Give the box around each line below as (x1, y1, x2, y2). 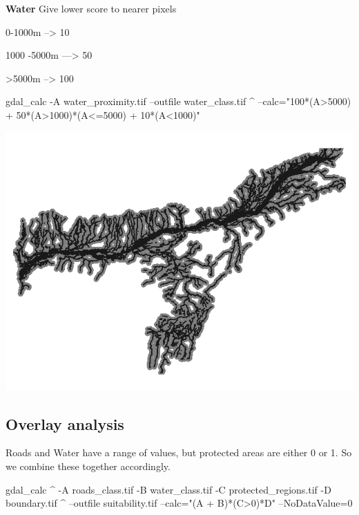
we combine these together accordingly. (6, 458, 171, 473)
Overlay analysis (6, 413, 124, 434)
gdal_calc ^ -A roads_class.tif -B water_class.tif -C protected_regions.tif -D (6, 482, 331, 496)
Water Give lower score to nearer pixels (6, 1, 177, 15)
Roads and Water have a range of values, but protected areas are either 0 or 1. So (6, 445, 352, 460)
